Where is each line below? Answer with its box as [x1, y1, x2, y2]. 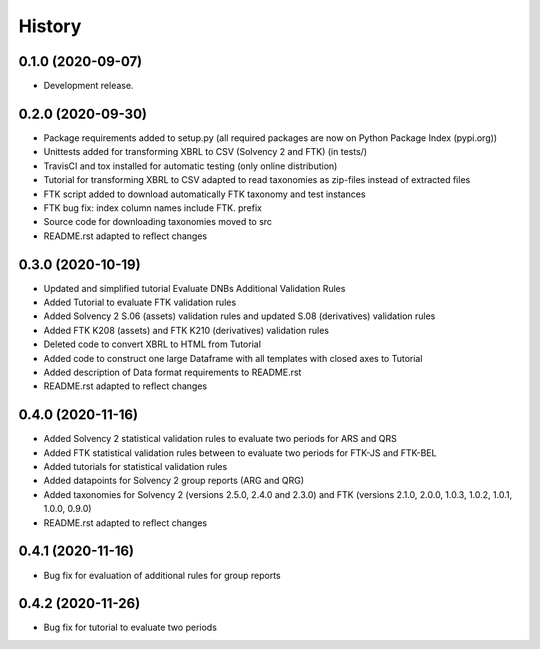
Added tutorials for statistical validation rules [43, 461, 228, 473]
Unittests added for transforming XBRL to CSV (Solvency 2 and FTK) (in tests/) [43, 146, 368, 158]
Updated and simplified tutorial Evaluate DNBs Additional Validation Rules [43, 282, 346, 294]
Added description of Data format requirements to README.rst [43, 366, 302, 378]
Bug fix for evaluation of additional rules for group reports [43, 569, 281, 581]
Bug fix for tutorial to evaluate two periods [43, 621, 217, 634]
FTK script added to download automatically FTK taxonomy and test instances [43, 188, 366, 200]
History [18, 15, 82, 37]
